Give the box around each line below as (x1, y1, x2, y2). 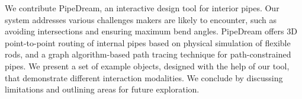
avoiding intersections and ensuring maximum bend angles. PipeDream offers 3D (5, 25, 297, 37)
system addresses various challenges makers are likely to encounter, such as (5, 13, 277, 25)
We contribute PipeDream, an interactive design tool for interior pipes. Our (5, 2, 279, 14)
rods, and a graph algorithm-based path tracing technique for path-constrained (5, 48, 291, 60)
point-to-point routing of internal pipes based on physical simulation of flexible (5, 36, 291, 49)
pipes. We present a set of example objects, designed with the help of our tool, (5, 59, 290, 72)
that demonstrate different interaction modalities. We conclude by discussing (5, 71, 283, 84)
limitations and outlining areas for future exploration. (5, 83, 200, 95)
